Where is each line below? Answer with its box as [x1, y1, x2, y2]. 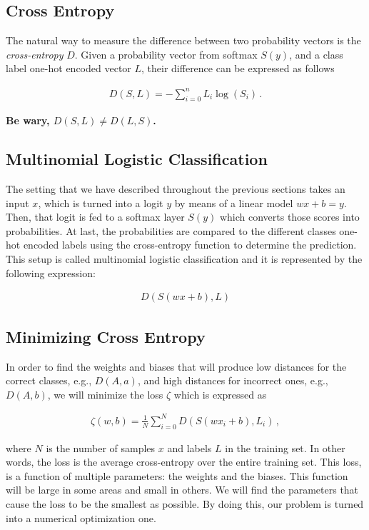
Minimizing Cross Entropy [6, 325, 206, 347]
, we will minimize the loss [47, 386, 163, 401]
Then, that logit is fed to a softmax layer [6, 209, 185, 224]
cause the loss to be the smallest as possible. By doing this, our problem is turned [6, 496, 364, 511]
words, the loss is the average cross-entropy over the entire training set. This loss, [6, 454, 362, 469]
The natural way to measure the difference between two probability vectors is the [6, 33, 361, 48]
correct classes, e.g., [6, 373, 92, 388]
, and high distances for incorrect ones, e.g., [137, 373, 328, 388]
